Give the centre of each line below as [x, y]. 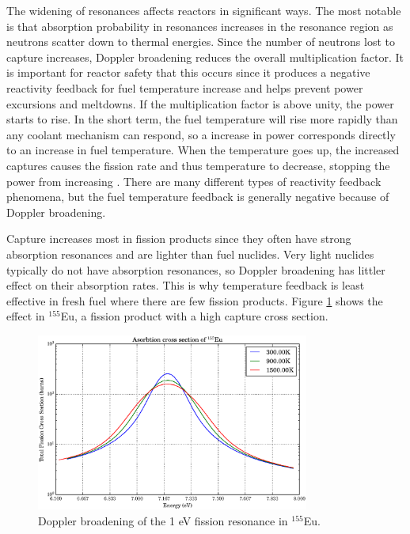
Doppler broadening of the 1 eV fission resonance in [163, 520]
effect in [26, 316]
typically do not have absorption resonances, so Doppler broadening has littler [196, 269]
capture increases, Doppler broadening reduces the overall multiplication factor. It [205, 57]
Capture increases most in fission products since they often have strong [179, 239]
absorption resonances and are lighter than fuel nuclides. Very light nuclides [190, 254]
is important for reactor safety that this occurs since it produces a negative [188, 72]
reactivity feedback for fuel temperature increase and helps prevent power [185, 87]
